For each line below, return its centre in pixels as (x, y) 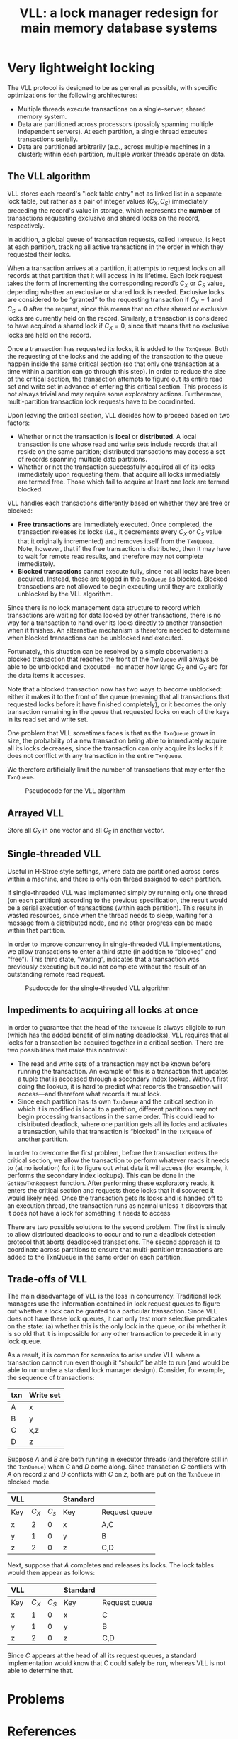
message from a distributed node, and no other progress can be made (110, 923)
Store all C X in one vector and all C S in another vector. (86, 831)
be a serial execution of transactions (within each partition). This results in (115, 907)
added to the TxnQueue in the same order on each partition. (95, 1257)
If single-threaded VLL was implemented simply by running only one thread (118, 892)
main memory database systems (119, 28)
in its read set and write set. (48, 720)
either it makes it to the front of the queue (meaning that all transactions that (119, 697)
